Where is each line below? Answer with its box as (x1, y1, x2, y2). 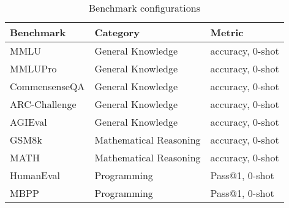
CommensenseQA (10, 79, 85, 93)
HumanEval (10, 168, 61, 182)
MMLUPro (10, 61, 57, 75)
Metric (210, 25, 244, 39)
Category (94, 25, 140, 39)
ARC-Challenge (10, 97, 77, 111)
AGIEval (10, 115, 47, 129)
